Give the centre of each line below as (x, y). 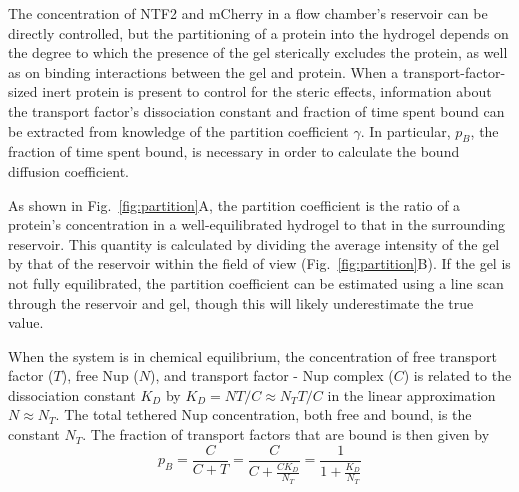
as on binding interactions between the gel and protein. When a (203, 71)
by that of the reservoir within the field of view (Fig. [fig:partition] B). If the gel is (259, 263)
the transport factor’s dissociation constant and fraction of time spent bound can (256, 110)
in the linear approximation (411, 394)
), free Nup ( (100, 375)
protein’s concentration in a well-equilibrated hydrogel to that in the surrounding (257, 224)
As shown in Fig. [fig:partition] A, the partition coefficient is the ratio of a (234, 204)
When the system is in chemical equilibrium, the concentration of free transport (252, 355)
